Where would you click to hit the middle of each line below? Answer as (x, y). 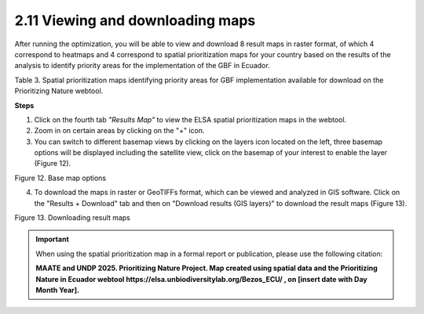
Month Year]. (58, 290)
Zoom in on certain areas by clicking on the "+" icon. (119, 131)
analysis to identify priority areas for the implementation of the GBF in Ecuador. (142, 66)
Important (53, 240)
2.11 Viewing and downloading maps (135, 20)
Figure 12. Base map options (60, 178)
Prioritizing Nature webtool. (59, 91)
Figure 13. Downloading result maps (73, 218)
